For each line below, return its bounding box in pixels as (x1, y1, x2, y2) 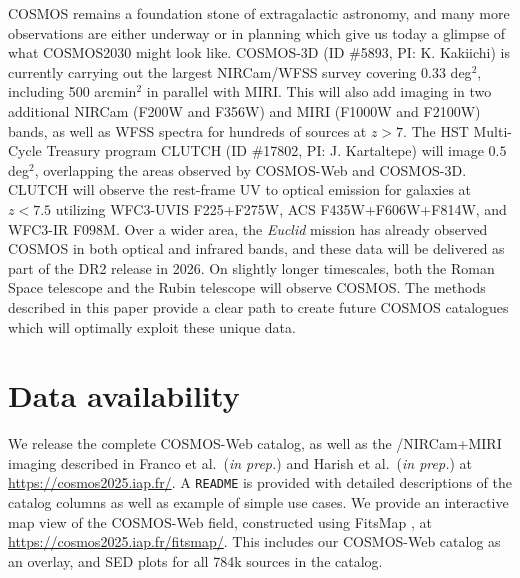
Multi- (473, 120, 513, 141)
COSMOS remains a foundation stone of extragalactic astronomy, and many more (8, 3, 510, 23)
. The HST (403, 120, 469, 141)
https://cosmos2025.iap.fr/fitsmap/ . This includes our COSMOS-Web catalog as (8, 531, 501, 552)
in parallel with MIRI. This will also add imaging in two (146, 81, 492, 102)
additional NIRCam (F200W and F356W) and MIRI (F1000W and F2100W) (8, 100, 481, 121)
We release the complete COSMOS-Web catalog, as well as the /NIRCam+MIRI (8, 433, 502, 454)
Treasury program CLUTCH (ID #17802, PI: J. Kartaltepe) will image (46, 140, 484, 161)
